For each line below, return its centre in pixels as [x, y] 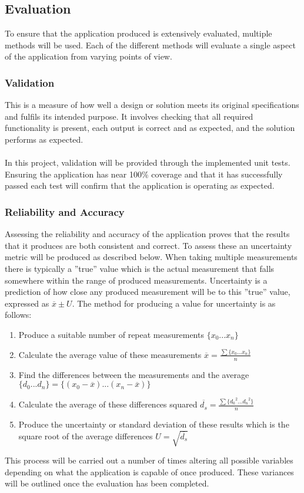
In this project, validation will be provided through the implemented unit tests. [148, 162]
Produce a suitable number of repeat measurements [111, 334]
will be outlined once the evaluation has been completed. [107, 483]
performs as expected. [44, 139]
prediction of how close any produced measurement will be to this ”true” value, [148, 292]
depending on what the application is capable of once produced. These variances [149, 471]
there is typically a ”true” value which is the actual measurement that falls [140, 268]
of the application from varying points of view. [88, 56]
